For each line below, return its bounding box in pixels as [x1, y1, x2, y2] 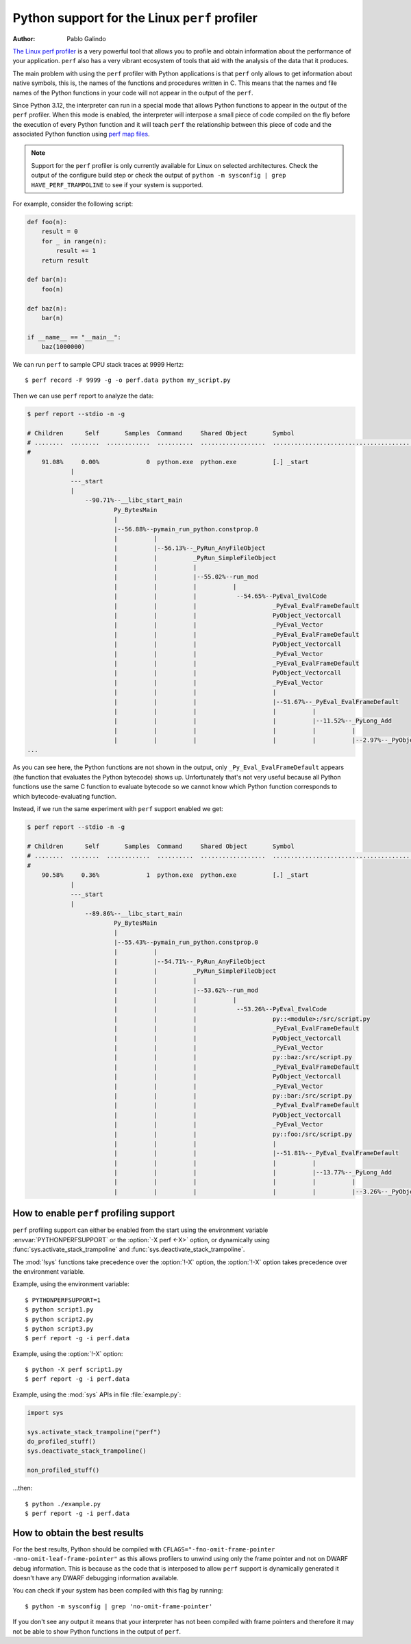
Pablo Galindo [66, 34, 106, 43]
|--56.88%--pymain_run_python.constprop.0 [113, 525, 259, 533]
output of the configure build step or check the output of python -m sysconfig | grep [31, 171, 286, 180]
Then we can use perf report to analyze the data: [12, 391, 154, 400]
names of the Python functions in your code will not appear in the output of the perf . [12, 88, 253, 97]
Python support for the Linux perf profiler [12, 10, 258, 25]
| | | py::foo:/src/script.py [113, 1130, 353, 1138]
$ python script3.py [25, 1325, 94, 1333]
